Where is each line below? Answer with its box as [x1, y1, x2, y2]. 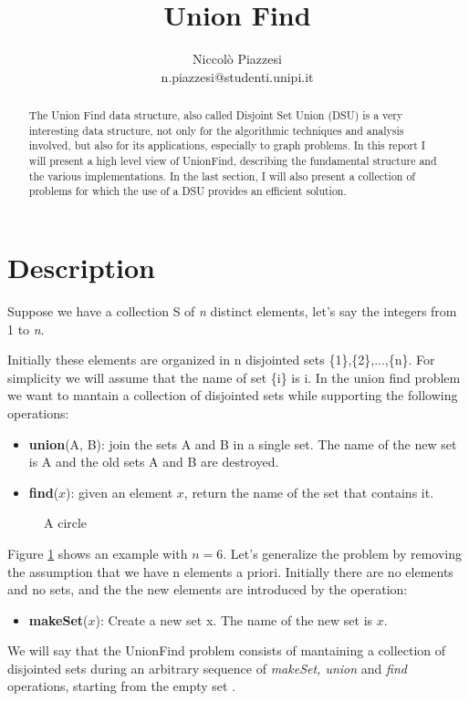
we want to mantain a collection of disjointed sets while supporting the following [7, 386, 458, 405]
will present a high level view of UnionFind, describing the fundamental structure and [28, 153, 437, 169]
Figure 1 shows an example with [7, 543, 188, 562]
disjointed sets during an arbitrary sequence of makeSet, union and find [7, 658, 407, 677]
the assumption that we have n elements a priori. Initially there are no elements [7, 562, 453, 581]
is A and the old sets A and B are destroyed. [28, 452, 279, 471]
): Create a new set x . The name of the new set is [95, 610, 373, 629]
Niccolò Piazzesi [193, 49, 282, 68]
